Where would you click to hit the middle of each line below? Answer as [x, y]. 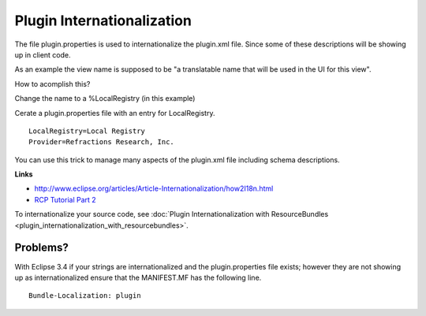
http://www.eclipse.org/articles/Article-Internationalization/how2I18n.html [154, 188]
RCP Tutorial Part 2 [65, 199]
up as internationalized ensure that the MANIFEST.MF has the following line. [138, 277]
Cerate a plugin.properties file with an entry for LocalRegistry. [115, 113]
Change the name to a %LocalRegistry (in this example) [105, 99]
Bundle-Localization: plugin [85, 296]
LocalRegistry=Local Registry [87, 131]
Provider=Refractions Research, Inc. [102, 142]
